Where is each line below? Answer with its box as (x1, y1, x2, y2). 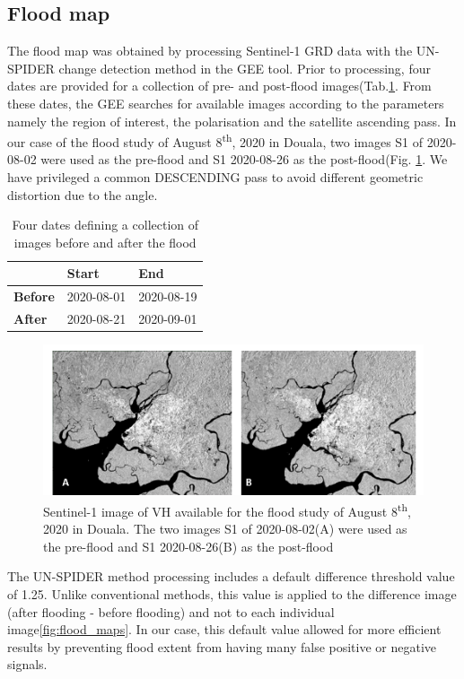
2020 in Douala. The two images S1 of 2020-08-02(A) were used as (43, 519, 407, 538)
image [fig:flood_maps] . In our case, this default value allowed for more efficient (7, 620, 442, 639)
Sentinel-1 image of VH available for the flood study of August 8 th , (43, 499, 411, 520)
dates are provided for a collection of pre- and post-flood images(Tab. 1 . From (7, 76, 432, 95)
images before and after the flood (13, 232, 197, 251)
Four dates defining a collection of (12, 215, 199, 234)
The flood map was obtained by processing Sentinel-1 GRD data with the (7, 41, 413, 60)
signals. (7, 655, 48, 674)
